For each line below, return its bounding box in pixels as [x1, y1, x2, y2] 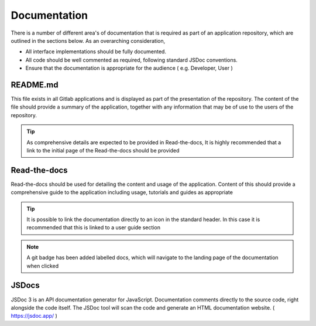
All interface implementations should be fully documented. [25, 48, 167, 55]
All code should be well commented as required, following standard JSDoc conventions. [25, 56, 238, 63]
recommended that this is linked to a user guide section [26, 224, 161, 231]
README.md [11, 80, 59, 90]
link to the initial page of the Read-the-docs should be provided [26, 147, 180, 154]
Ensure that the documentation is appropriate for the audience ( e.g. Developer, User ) [25, 64, 233, 72]
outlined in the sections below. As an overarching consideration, [11, 37, 166, 44]
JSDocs [11, 280, 40, 290]
